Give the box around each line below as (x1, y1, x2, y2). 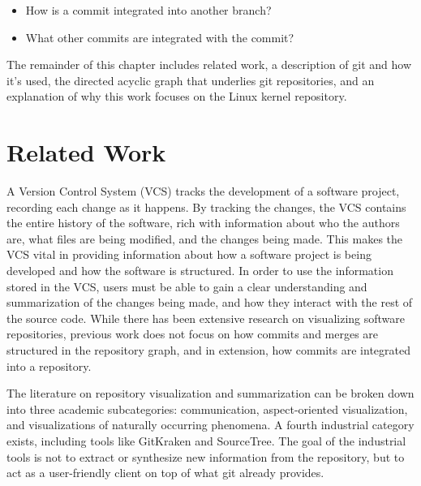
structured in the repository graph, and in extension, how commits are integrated (6, 342, 410, 359)
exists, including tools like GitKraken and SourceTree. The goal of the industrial (6, 432, 406, 449)
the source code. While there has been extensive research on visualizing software (6, 309, 405, 326)
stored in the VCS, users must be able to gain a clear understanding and (6, 277, 367, 295)
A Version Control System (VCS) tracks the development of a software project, (6, 183, 400, 200)
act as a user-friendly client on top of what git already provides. (6, 464, 324, 481)
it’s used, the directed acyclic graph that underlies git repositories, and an (6, 71, 375, 88)
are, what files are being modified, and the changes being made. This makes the (6, 230, 403, 247)
